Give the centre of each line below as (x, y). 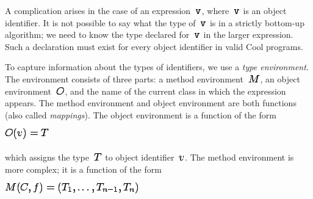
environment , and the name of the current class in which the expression (146, 91)
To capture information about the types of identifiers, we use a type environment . (157, 67)
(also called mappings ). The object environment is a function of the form (141, 114)
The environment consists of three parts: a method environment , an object (153, 78)
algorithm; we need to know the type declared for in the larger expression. (149, 34)
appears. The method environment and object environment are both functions (151, 103)
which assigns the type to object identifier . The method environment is (149, 157)
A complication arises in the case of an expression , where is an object (146, 10)
